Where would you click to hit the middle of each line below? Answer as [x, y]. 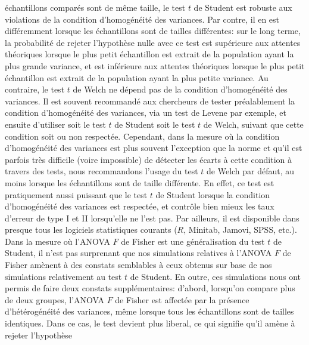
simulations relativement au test [63, 276]
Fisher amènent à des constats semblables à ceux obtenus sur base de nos [138, 265]
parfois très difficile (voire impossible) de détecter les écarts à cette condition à [149, 159]
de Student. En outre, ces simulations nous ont [216, 276]
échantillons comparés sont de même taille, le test [95, 7]
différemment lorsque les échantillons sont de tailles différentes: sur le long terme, [153, 31]
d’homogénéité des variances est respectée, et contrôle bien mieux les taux [140, 206]
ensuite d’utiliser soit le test [55, 124]
